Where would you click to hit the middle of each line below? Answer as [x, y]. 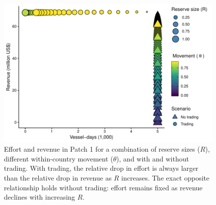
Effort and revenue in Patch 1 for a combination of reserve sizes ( [102, 149]
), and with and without [153, 158]
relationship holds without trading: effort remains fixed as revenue [103, 187]
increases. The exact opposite [165, 178]
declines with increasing [40, 197]
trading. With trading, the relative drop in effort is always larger [101, 168]
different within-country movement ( [59, 158]
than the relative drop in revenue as [58, 178]
